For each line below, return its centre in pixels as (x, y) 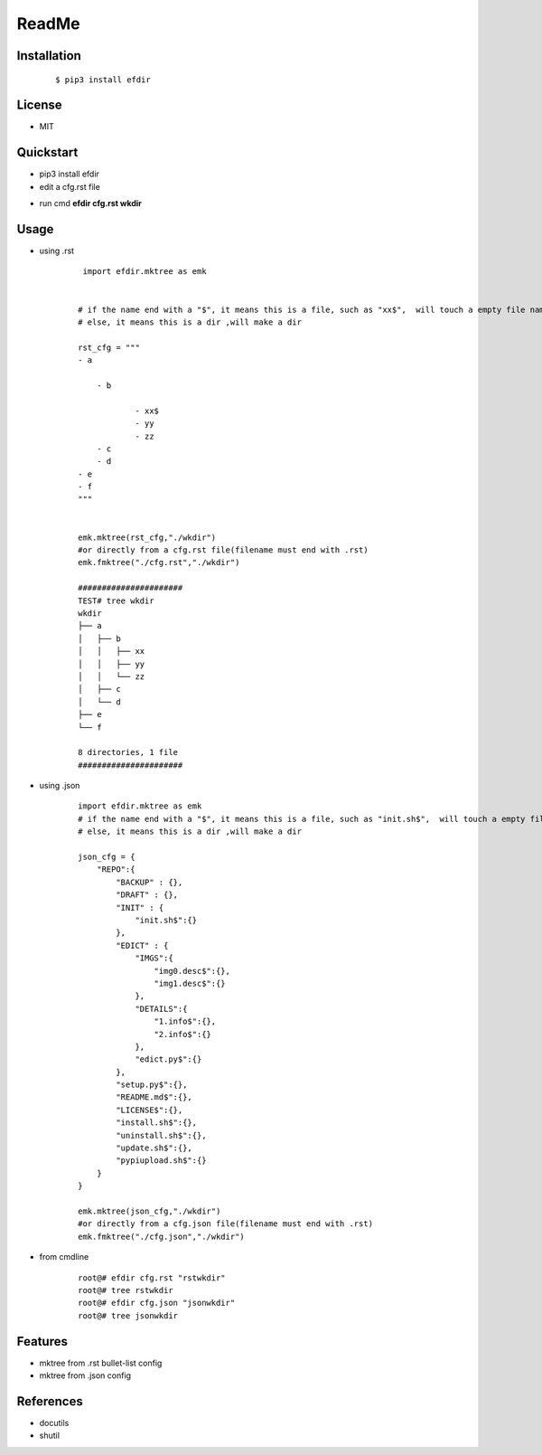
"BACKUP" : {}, (150, 882)
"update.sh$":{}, (154, 1148)
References (50, 1401)
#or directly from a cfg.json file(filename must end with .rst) (226, 1224)
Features (42, 1342)
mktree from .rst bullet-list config (101, 1363)
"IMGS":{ (154, 958)
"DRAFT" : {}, (147, 895)
